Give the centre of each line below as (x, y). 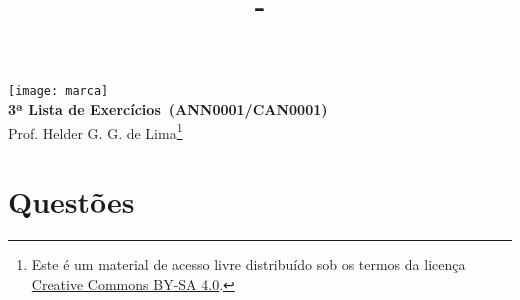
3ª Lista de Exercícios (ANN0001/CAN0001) (168, 109)
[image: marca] (58, 91)
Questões (71, 201)
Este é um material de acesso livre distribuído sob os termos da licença (248, 264)
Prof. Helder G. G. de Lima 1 (95, 131)
